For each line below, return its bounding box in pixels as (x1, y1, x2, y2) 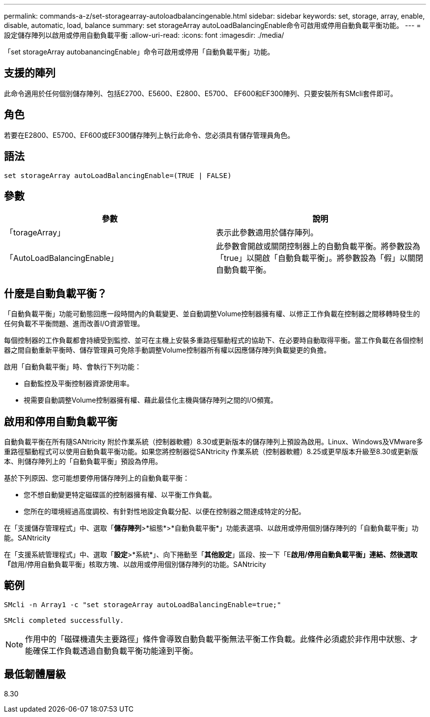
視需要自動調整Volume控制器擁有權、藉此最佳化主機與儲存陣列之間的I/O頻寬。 (24, 396, 277, 405)
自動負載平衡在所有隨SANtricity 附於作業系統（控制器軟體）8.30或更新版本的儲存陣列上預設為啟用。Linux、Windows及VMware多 (4, 437, 423, 446)
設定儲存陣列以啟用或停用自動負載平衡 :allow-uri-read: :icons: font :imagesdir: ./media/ (4, 31, 284, 39)
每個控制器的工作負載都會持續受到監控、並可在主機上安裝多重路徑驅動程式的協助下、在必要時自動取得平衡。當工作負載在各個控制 (4, 336, 423, 345)
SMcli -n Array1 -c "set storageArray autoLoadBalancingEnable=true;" (4, 600, 281, 609)
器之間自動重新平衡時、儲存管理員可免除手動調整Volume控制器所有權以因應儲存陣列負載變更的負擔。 (4, 346, 331, 355)
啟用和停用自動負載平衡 (4, 415, 117, 428)
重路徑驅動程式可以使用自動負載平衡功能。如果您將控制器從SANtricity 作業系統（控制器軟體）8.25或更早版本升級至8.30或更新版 (4, 447, 418, 456)
